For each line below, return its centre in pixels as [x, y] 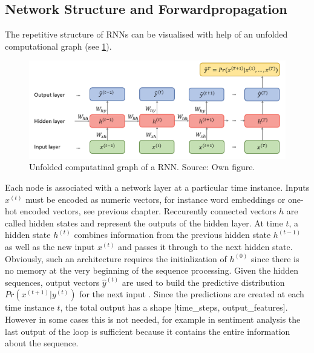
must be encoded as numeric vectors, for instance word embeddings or [155, 199]
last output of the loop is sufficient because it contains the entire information [148, 331]
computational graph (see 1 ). [58, 46]
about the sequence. [42, 343]
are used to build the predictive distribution [203, 282]
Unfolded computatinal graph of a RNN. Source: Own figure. [142, 167]
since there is [275, 258]
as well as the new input [50, 247]
